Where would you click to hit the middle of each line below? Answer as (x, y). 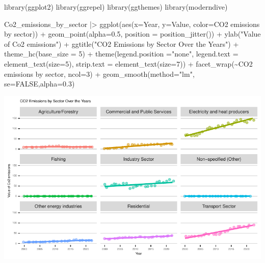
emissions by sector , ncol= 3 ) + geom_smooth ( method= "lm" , (99, 74)
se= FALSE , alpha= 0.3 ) (39, 84)
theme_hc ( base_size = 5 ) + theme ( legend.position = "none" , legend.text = (121, 54)
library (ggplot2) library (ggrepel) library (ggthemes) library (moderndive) (116, 7)
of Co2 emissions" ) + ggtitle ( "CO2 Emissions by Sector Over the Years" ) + (122, 43)
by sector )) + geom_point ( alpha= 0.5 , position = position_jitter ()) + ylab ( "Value (132, 34)
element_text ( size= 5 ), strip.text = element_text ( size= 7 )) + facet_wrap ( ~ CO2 (128, 63)
